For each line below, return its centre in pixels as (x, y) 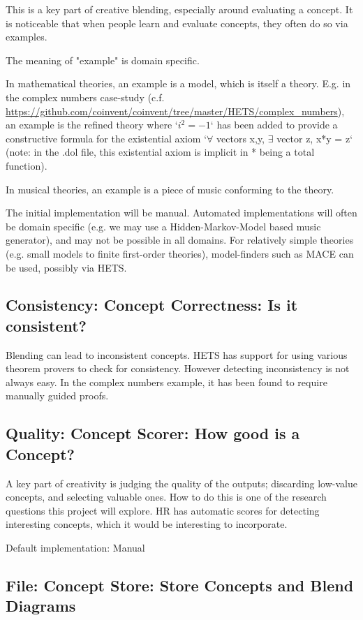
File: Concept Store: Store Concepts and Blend (180, 585)
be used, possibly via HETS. (66, 267)
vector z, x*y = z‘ (315, 138)
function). (27, 165)
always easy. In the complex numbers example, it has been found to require (166, 382)
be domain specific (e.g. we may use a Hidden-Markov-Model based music (163, 226)
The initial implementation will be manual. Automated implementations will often (181, 213)
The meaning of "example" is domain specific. (103, 60)
